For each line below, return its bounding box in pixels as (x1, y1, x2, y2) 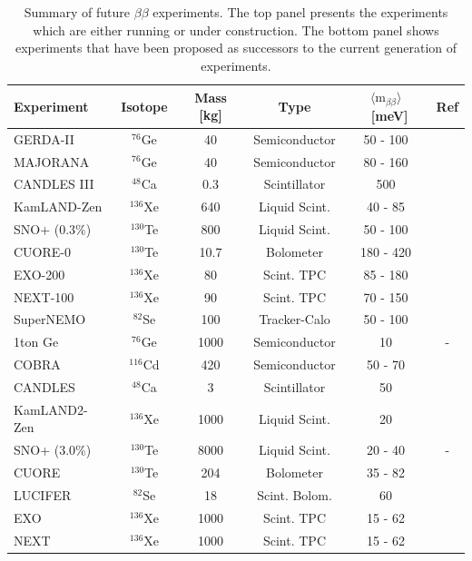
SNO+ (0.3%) (14, 220, 92, 239)
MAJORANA (14, 152, 90, 171)
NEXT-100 (14, 287, 74, 306)
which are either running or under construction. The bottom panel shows (33, 20, 439, 39)
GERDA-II (14, 129, 74, 148)
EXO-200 (14, 264, 65, 283)
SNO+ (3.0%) (14, 440, 92, 459)
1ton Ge (14, 332, 59, 351)
